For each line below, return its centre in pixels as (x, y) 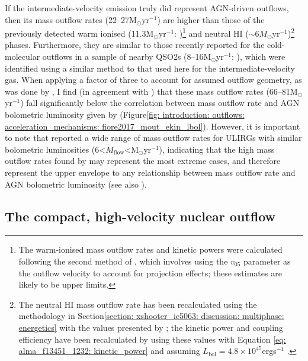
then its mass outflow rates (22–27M (71, 19)
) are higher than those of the (211, 19)
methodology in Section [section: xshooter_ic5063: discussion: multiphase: (151, 316)
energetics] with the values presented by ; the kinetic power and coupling (151, 327)
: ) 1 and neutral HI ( (211, 32)
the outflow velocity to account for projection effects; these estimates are (150, 273)
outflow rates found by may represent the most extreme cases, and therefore (143, 161)
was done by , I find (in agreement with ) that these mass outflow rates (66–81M (151, 91)
